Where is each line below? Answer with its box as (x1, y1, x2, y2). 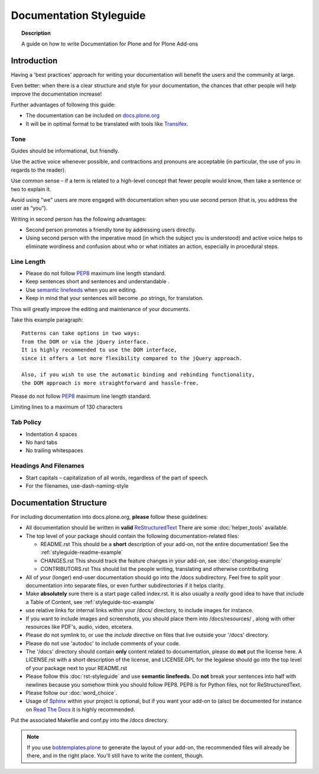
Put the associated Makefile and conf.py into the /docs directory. (11, 717, 168, 724)
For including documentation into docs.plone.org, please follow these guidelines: (11, 513, 209, 520)
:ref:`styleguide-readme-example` (40, 549, 123, 556)
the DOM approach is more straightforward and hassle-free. (21, 380, 199, 386)
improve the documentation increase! (11, 90, 102, 97)
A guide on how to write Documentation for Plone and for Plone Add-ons (21, 40, 198, 47)
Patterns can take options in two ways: (21, 330, 140, 337)
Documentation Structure (11, 498, 108, 508)
